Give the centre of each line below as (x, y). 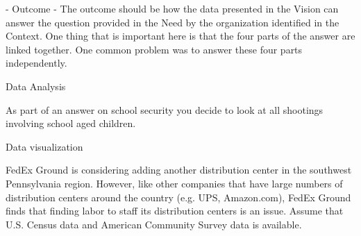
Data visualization (44, 146)
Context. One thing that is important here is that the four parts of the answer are (180, 36)
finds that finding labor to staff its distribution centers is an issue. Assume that (175, 211)
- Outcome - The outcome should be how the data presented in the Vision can (172, 8)
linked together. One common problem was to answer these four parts (154, 49)
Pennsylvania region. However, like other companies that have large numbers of (174, 183)
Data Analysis (36, 86)
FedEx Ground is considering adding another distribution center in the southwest (179, 170)
